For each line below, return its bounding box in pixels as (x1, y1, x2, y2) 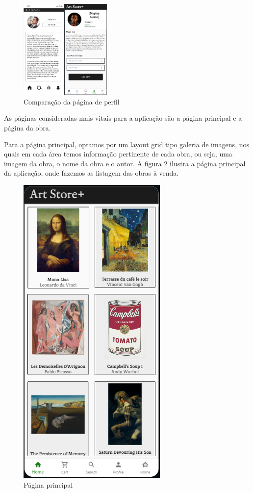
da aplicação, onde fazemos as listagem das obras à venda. (4, 168, 179, 178)
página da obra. (4, 122, 51, 132)
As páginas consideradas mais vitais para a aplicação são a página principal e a (4, 113, 242, 123)
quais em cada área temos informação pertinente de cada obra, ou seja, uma (4, 149, 232, 159)
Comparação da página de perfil (24, 96, 120, 106)
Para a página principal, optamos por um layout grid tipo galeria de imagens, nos (4, 139, 249, 149)
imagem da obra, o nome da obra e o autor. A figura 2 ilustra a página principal (4, 158, 246, 168)
